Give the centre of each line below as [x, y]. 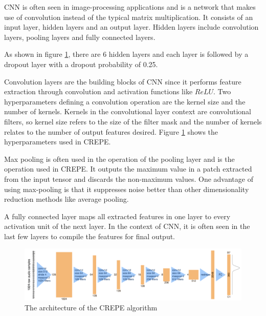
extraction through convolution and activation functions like [98, 91]
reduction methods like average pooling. [66, 199]
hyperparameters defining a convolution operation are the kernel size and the [125, 101]
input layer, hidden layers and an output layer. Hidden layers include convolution [131, 27]
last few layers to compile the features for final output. [90, 236]
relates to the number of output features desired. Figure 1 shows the [111, 131]
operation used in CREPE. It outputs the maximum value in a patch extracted [128, 169]
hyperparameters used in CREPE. [58, 142]
